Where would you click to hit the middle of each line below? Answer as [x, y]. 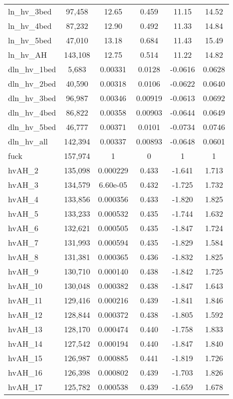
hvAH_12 [25, 315]
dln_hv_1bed [32, 69]
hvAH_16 [25, 372]
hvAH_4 [23, 199]
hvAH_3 [23, 185]
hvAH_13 [25, 329]
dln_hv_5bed [32, 127]
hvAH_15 [25, 358]
